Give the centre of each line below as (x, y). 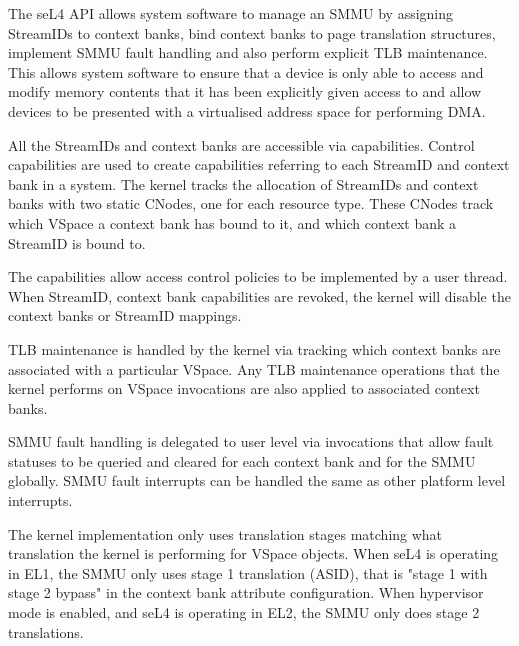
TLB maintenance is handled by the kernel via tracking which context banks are (254, 348)
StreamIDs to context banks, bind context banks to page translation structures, (252, 32)
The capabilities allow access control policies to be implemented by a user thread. (258, 276)
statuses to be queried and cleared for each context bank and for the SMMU (242, 460)
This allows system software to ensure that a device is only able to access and (246, 71)
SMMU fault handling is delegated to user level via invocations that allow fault (251, 441)
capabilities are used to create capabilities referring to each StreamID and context (259, 164)
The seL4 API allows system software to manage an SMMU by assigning (231, 13)
